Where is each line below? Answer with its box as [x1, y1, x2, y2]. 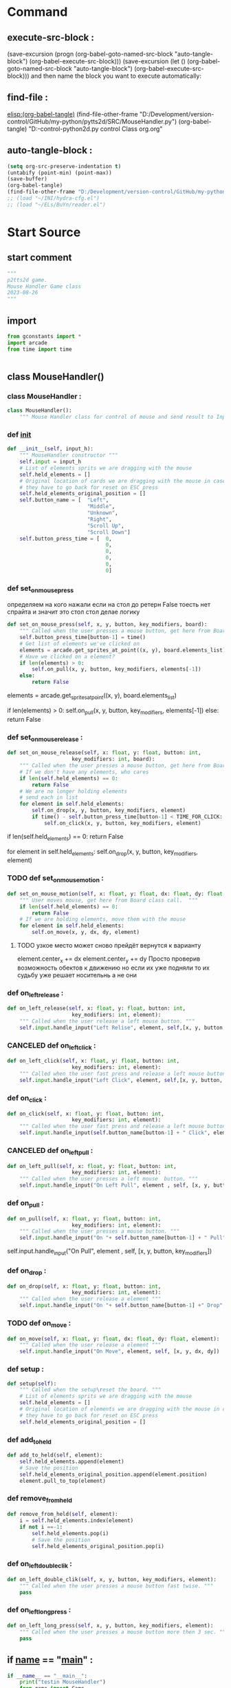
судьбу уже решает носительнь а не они [16, 970, 137, 979]
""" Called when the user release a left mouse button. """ [19, 1018, 195, 1025]
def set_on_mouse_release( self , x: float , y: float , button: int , [7, 749, 201, 756]
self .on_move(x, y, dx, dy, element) [32, 929, 140, 936]
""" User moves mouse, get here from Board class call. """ [19, 897, 198, 904]
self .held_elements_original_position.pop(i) [32, 1543, 165, 1550]
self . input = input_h [19, 459, 81, 466]
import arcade [7, 339, 48, 346]
